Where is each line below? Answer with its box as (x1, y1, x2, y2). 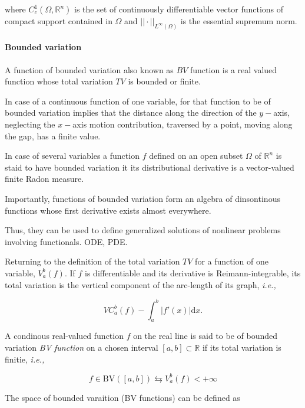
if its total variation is (202, 341, 281, 354)
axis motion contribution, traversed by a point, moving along (72, 118, 293, 130)
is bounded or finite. (128, 75, 201, 87)
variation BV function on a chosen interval (5, 341, 158, 354)
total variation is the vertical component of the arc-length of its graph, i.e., (5, 278, 276, 291)
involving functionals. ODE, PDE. (5, 235, 128, 247)
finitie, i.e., (5, 352, 45, 365)
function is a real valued (190, 63, 277, 76)
